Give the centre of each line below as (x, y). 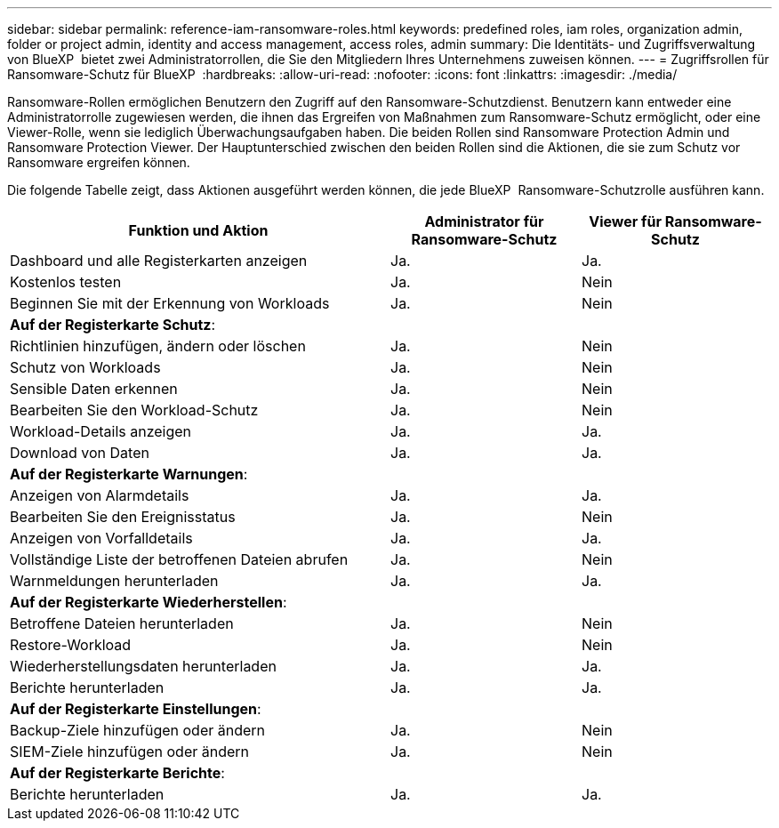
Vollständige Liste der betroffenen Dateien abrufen (179, 559)
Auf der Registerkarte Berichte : (117, 773)
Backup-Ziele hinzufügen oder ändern (138, 730)
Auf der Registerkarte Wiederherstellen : (149, 602)
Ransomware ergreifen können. (99, 162)
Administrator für (484, 221)
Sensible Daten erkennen (94, 389)
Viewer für (625, 221)
